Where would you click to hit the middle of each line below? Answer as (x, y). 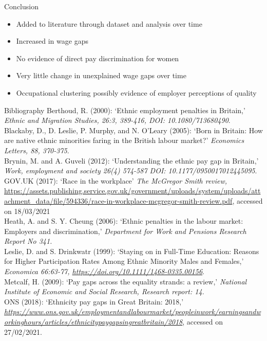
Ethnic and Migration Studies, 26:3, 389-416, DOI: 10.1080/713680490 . (117, 120)
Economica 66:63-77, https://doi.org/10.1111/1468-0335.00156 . (104, 271)
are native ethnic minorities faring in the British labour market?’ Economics (124, 140)
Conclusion (21, 6)
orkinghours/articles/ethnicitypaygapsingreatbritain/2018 (93, 322)
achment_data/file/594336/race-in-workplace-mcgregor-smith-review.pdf (118, 200)
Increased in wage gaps (52, 41)
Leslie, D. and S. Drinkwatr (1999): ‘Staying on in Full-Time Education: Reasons (132, 251)
